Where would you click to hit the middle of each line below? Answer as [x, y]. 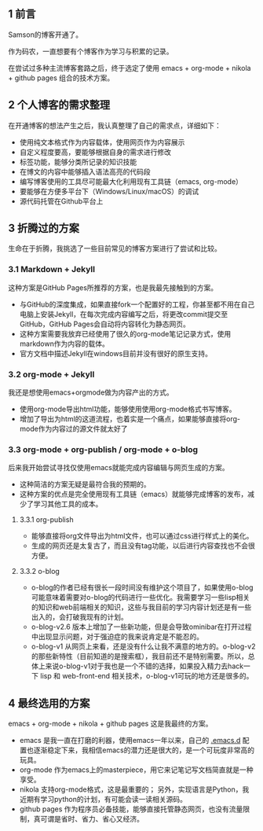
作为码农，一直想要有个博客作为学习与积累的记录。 [91, 51]
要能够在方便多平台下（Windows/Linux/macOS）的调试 [109, 191]
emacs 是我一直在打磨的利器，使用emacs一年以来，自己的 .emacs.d [130, 741]
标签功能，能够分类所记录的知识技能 [78, 162]
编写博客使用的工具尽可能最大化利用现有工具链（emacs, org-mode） [131, 181]
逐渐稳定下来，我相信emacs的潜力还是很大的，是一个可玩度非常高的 [144, 750]
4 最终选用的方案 [49, 703]
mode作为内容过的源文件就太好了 [73, 429]
